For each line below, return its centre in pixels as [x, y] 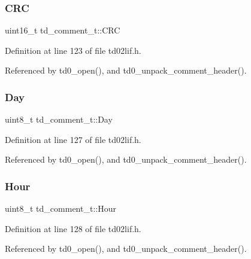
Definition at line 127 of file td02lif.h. [73, 139]
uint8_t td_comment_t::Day [59, 119]
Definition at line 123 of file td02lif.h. [73, 50]
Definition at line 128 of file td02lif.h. [73, 228]
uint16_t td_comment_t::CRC [63, 30]
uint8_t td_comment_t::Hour [61, 208]
